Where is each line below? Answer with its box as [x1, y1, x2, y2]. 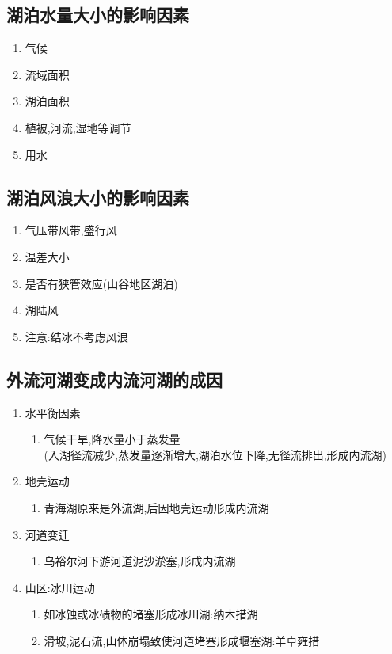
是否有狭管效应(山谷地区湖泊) [25, 275, 178, 291]
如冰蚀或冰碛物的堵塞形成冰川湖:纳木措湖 [44, 606, 258, 622]
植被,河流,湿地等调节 [25, 119, 131, 135]
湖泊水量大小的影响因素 [6, 2, 189, 27]
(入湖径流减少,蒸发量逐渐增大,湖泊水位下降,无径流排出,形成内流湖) [44, 446, 387, 462]
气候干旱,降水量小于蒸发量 [44, 431, 181, 447]
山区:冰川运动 [25, 579, 95, 595]
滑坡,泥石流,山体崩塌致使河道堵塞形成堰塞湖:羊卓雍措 [44, 632, 320, 648]
